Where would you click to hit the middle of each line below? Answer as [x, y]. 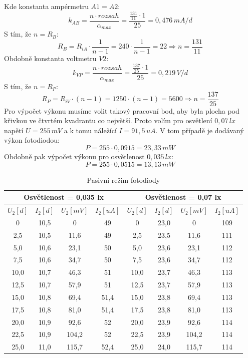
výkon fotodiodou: [32, 140]
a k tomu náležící [90, 130]
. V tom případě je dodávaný [200, 130]
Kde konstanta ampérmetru [46, 6]
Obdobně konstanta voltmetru [50, 58]
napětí [14, 130]
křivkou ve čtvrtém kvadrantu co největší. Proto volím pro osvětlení [108, 120]
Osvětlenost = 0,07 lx [183, 197]
